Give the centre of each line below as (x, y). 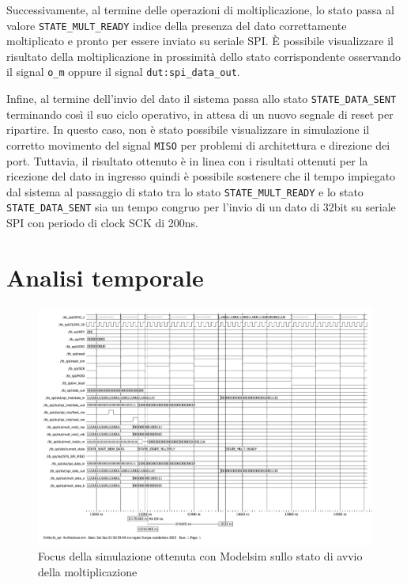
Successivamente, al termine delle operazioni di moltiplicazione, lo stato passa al (200, 9)
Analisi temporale (105, 277)
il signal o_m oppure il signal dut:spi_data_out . (123, 72)
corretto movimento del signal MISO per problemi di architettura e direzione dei (198, 144)
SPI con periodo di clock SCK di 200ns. (102, 223)
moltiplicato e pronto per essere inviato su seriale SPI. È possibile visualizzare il (200, 41)
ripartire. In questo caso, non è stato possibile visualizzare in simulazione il (188, 129)
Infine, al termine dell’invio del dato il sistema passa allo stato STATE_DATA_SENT (202, 99)
